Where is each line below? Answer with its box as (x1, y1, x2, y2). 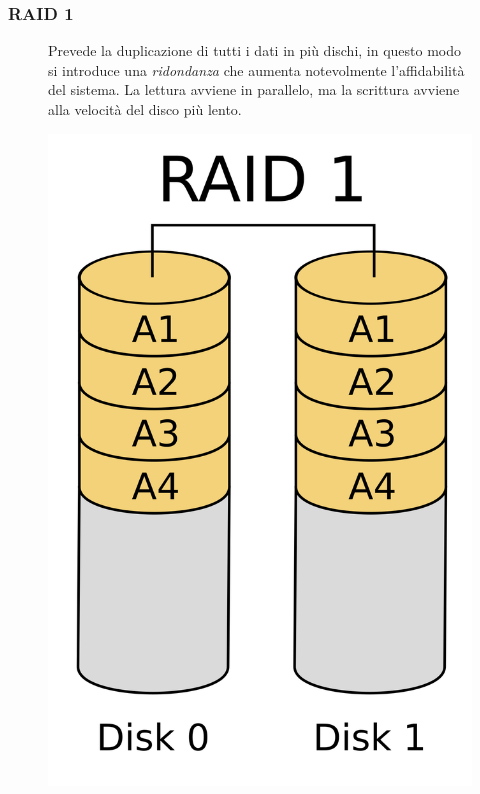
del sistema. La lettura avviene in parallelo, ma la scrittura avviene (48, 79, 460, 100)
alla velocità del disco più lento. (48, 99, 242, 119)
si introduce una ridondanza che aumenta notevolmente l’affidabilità (48, 59, 465, 80)
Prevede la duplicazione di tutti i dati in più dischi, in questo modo (48, 40, 462, 61)
